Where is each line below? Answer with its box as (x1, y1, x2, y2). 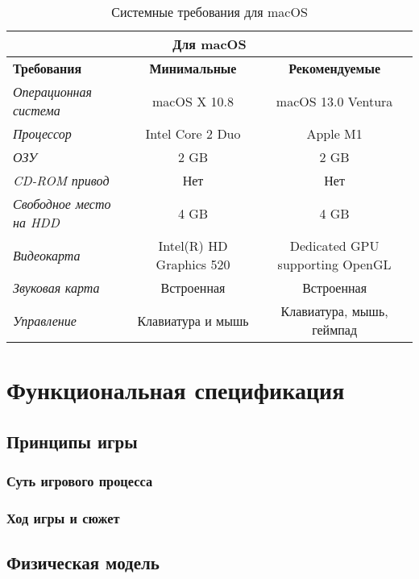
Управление (13, 310, 77, 330)
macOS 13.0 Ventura (276, 91, 393, 110)
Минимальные (149, 59, 237, 77)
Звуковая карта (13, 278, 100, 297)
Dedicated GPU (289, 236, 380, 255)
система (13, 101, 60, 119)
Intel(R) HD (158, 236, 228, 255)
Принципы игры (6, 428, 138, 453)
